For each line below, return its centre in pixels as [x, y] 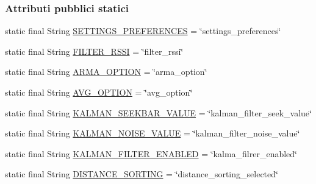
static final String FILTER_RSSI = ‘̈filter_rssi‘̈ [94, 51]
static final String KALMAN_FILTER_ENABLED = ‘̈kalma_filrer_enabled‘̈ [151, 153]
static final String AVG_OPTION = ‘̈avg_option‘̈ [99, 92]
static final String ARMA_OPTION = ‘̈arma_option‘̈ [106, 72]
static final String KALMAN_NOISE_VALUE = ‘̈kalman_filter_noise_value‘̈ [153, 133]
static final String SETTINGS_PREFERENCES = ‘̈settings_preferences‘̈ [143, 31]
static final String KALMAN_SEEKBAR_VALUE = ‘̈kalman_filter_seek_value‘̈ [158, 112]
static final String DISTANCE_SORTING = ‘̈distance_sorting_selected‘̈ [142, 174]
